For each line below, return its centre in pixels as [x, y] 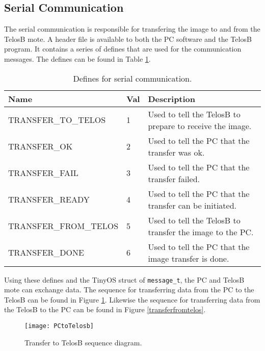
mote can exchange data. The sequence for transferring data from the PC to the [129, 290]
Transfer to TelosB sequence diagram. [83, 342]
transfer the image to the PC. [201, 232]
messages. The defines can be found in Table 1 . [77, 58]
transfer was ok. [176, 152]
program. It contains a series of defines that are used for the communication [123, 49]
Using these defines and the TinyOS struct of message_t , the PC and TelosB [124, 279]
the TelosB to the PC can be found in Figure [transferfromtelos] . [105, 309]
